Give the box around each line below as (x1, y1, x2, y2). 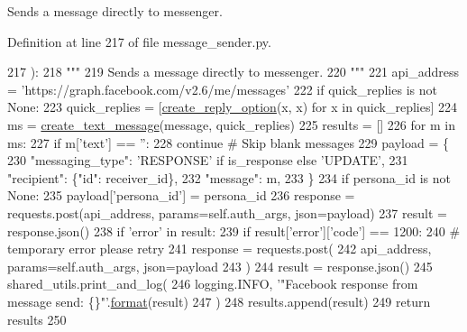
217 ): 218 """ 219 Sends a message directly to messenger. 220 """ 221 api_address (7, 62, 460, 81)
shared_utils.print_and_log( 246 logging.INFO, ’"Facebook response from (7, 274, 418, 293)
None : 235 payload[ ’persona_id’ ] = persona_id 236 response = (7, 186, 355, 205)
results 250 (7, 309, 67, 328)
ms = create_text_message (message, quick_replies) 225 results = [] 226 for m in (7, 115, 455, 134)
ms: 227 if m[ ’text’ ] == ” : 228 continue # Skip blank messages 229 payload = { (7, 133, 449, 152)
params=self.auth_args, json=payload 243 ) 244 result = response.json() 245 (7, 256, 433, 275)
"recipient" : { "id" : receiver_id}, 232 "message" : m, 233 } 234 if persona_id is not (7, 168, 451, 187)
